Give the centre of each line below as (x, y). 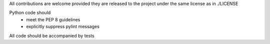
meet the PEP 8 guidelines (53, 19)
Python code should (30, 13)
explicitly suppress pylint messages (63, 27)
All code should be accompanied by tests (52, 36)
